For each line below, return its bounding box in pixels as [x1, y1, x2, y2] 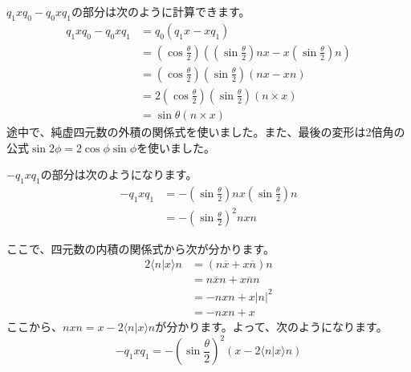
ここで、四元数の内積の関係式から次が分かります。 [6, 240, 275, 257]
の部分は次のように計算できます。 [71, 3, 250, 19]
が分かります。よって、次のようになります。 [155, 317, 388, 334]
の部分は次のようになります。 [40, 166, 197, 183]
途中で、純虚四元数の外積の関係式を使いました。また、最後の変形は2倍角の [6, 123, 405, 139]
